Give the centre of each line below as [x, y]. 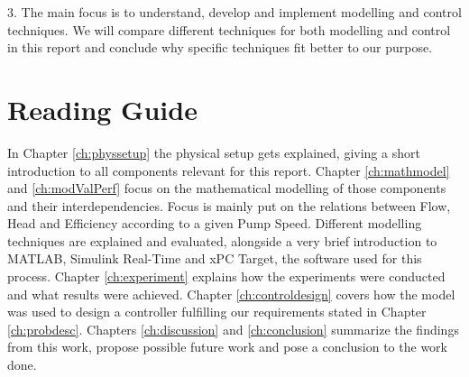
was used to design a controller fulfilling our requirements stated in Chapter [217, 312]
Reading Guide [102, 109]
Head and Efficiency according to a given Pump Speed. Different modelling [215, 223]
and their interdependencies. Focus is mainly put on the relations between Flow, [229, 205]
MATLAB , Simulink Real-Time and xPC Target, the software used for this [215, 258]
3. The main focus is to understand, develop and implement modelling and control [234, 12]
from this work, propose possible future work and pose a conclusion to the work [227, 347]
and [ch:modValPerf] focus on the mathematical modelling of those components [227, 188]
